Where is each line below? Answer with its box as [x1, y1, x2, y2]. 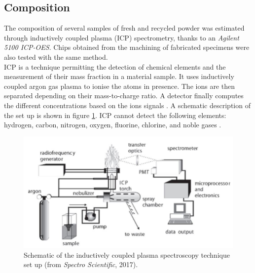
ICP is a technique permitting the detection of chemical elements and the [4, 61, 226, 72]
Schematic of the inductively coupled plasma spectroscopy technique [24, 249, 230, 260]
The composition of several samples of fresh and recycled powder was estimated [4, 23, 245, 33]
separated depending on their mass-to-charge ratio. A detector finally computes [4, 90, 244, 101]
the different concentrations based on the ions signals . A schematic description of [4, 100, 251, 110]
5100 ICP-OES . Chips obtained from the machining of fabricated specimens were [4, 42, 250, 52]
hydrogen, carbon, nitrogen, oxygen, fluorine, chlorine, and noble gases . [4, 119, 221, 130]
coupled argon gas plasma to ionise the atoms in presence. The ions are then [4, 80, 235, 91]
